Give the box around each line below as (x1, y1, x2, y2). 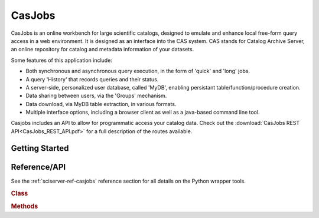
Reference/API (11, 162, 66, 172)
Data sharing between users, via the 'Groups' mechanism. (25, 92, 167, 100)
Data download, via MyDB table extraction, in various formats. (25, 100, 177, 107)
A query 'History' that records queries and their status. (25, 75, 159, 82)
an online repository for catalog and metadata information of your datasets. (11, 46, 194, 53)
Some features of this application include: (11, 57, 112, 64)
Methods (11, 202, 38, 210)
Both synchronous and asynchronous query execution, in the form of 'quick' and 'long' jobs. (25, 68, 250, 75)
